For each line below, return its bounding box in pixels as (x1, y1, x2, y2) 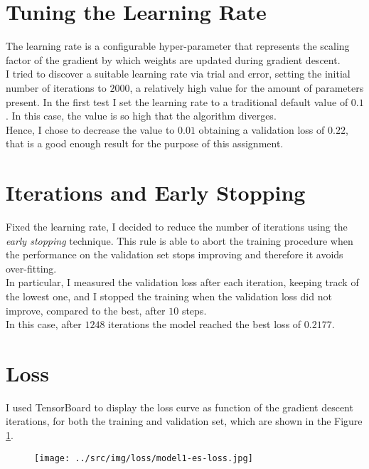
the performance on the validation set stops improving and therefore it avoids (6, 247, 343, 262)
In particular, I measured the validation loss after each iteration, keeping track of (6, 275, 359, 290)
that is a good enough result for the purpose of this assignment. (6, 136, 284, 151)
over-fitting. (6, 260, 57, 275)
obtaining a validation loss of (198, 122, 325, 137)
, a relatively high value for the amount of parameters (129, 80, 364, 95)
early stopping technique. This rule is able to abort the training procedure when (6, 233, 353, 248)
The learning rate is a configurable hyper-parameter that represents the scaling (6, 38, 350, 53)
